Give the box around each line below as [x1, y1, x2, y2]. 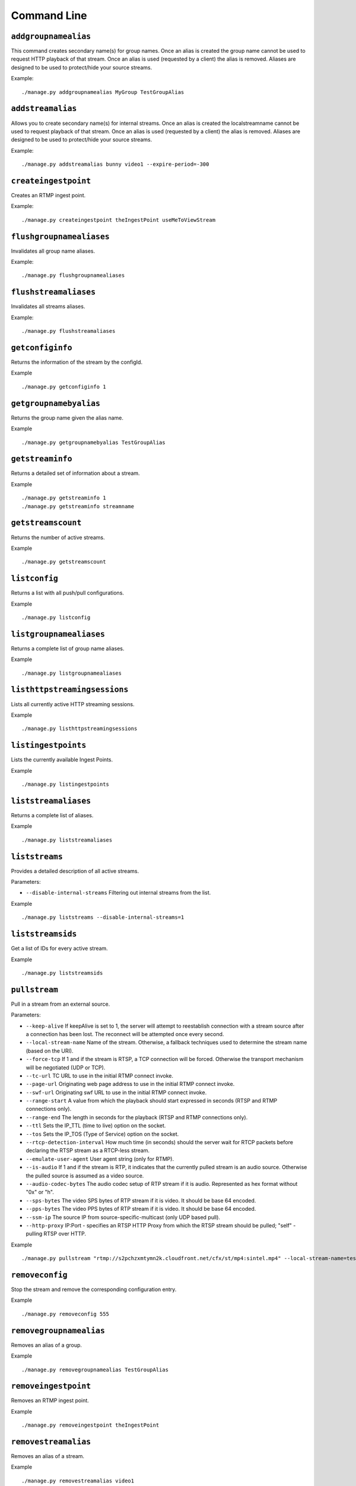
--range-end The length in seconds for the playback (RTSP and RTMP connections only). [26, 1113, 248, 1120]
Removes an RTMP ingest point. [11, 1397, 89, 1404]
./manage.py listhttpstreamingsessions [21, 725, 138, 732]
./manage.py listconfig [21, 614, 91, 621]
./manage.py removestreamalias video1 [21, 1477, 135, 1484]
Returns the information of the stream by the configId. [11, 358, 142, 366]
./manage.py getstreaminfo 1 [21, 495, 106, 502]
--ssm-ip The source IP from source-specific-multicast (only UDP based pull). [26, 1213, 221, 1221]
